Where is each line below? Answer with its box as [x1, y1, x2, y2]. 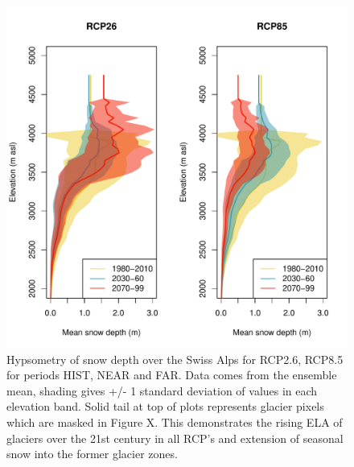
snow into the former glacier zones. [6, 445, 178, 462]
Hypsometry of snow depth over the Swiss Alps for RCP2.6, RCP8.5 [6, 350, 344, 367]
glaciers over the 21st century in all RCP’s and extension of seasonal [6, 429, 344, 446]
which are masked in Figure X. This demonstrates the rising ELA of [6, 413, 343, 430]
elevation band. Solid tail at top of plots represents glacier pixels [6, 398, 324, 415]
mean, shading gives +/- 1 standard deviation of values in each [6, 382, 318, 399]
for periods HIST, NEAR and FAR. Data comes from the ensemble [6, 366, 337, 383]
